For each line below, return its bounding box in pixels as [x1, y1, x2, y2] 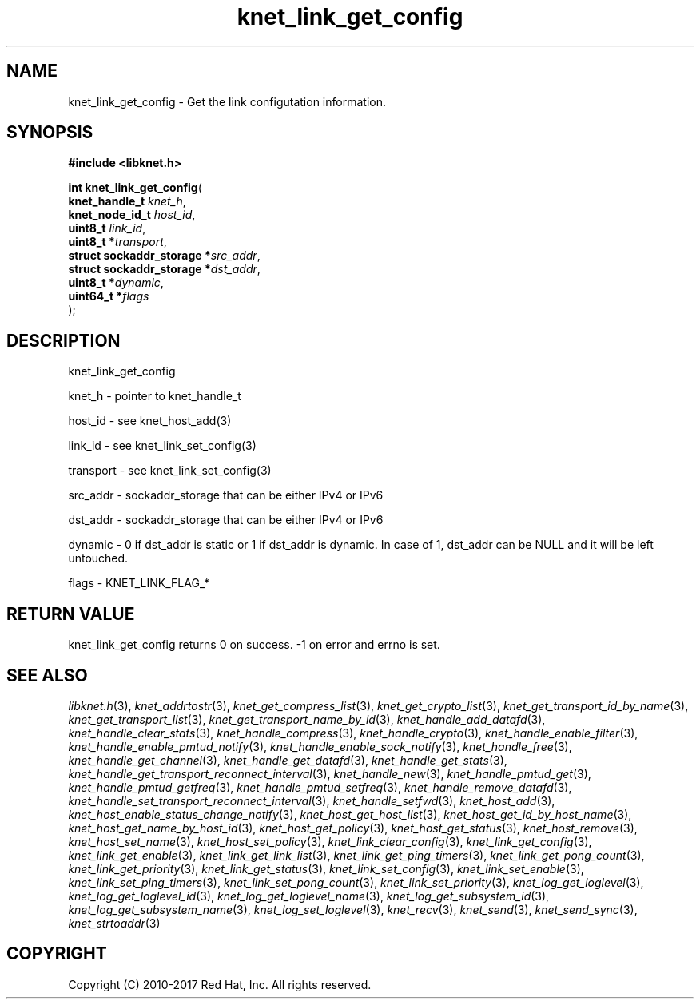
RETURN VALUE [6, 603, 135, 624]
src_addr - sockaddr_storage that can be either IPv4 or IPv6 [68, 488, 384, 502]
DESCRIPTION [6, 330, 121, 351]
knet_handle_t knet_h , [68, 194, 186, 209]
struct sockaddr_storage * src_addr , [68, 248, 261, 263]
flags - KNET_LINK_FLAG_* [68, 576, 210, 590]
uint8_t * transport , [68, 235, 167, 249]
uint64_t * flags [68, 289, 149, 304]
